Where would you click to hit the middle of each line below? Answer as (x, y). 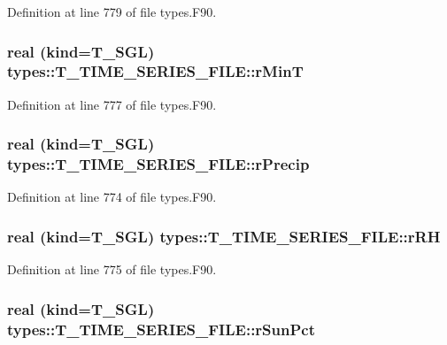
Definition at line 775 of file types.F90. (112, 269)
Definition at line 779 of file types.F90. (112, 11)
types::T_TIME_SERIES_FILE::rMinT (155, 71)
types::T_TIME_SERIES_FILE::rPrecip (158, 164)
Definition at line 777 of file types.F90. (112, 104)
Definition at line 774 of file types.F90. (112, 197)
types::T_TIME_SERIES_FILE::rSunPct (162, 329)
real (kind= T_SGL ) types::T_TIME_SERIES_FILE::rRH (224, 236)
